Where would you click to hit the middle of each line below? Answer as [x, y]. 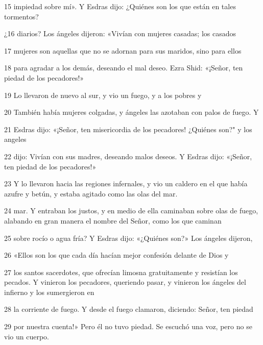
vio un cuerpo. [27, 336]
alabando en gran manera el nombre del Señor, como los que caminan [113, 220]
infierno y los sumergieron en [49, 292]
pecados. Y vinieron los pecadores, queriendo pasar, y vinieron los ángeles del [125, 282]
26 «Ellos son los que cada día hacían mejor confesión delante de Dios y [116, 255]
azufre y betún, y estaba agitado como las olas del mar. [91, 193]
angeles [15, 139]
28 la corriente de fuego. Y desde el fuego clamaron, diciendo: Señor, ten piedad [129, 309]
